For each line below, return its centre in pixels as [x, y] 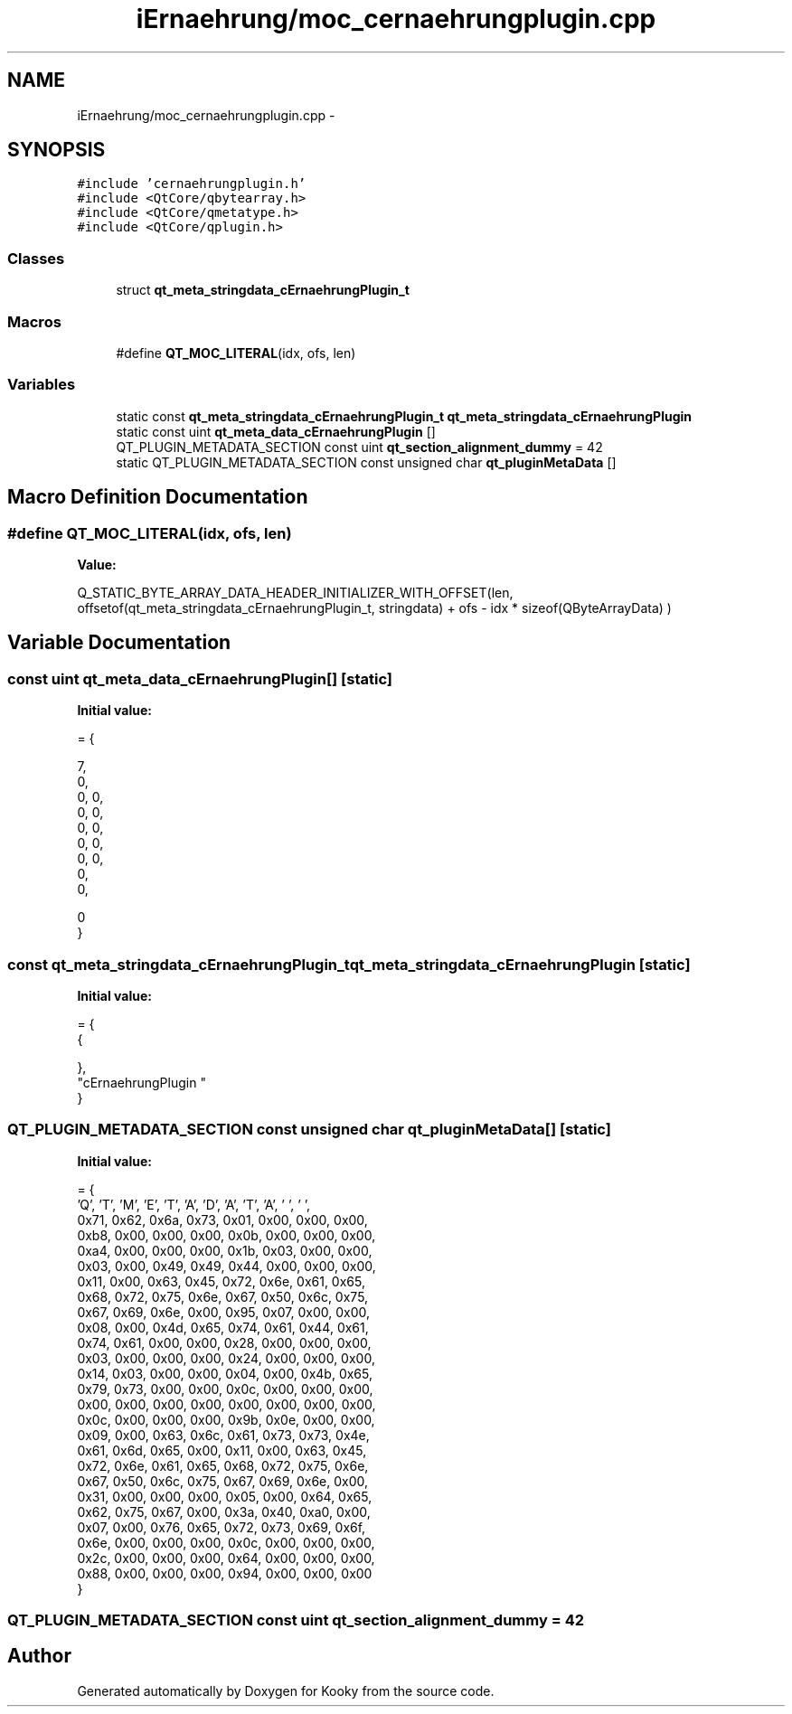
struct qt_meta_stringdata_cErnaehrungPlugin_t [263, 290]
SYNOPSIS [57, 150]
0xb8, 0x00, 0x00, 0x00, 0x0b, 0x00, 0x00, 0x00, [226, 1235]
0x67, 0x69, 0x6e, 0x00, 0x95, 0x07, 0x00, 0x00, [223, 1312]
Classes [36, 258]
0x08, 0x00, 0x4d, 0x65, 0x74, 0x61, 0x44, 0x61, [223, 1327]
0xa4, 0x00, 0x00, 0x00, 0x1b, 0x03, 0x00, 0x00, [225, 1250]
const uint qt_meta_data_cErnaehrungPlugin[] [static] [200, 678]
